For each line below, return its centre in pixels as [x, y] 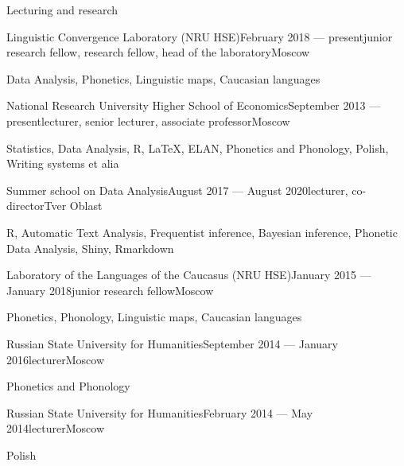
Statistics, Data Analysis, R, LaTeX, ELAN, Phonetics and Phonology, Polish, [198, 148]
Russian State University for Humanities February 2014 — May [160, 412]
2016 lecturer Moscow [56, 359]
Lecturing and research [62, 10]
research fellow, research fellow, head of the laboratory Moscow [158, 52]
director [25, 206]
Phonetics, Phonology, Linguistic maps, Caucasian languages [154, 317]
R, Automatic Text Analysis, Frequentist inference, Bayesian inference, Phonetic [202, 232]
